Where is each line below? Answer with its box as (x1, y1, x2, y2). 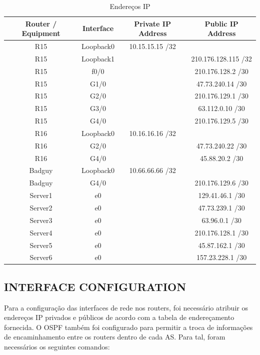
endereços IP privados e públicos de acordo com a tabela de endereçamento (4, 312, 234, 322)
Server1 (29, 190, 52, 200)
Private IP (134, 18, 171, 28)
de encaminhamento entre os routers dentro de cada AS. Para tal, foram (4, 331, 225, 342)
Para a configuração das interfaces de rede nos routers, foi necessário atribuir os (4, 302, 248, 312)
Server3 (29, 214, 52, 225)
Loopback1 (81, 53, 114, 63)
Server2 (29, 202, 52, 212)
